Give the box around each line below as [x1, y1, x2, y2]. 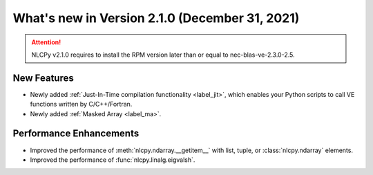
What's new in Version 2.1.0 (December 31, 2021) [12, 10, 300, 26]
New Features [12, 72, 74, 84]
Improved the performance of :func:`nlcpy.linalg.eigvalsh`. [30, 156, 195, 164]
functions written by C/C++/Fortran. [30, 100, 133, 109]
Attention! [31, 38, 61, 46]
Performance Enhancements [12, 128, 140, 140]
